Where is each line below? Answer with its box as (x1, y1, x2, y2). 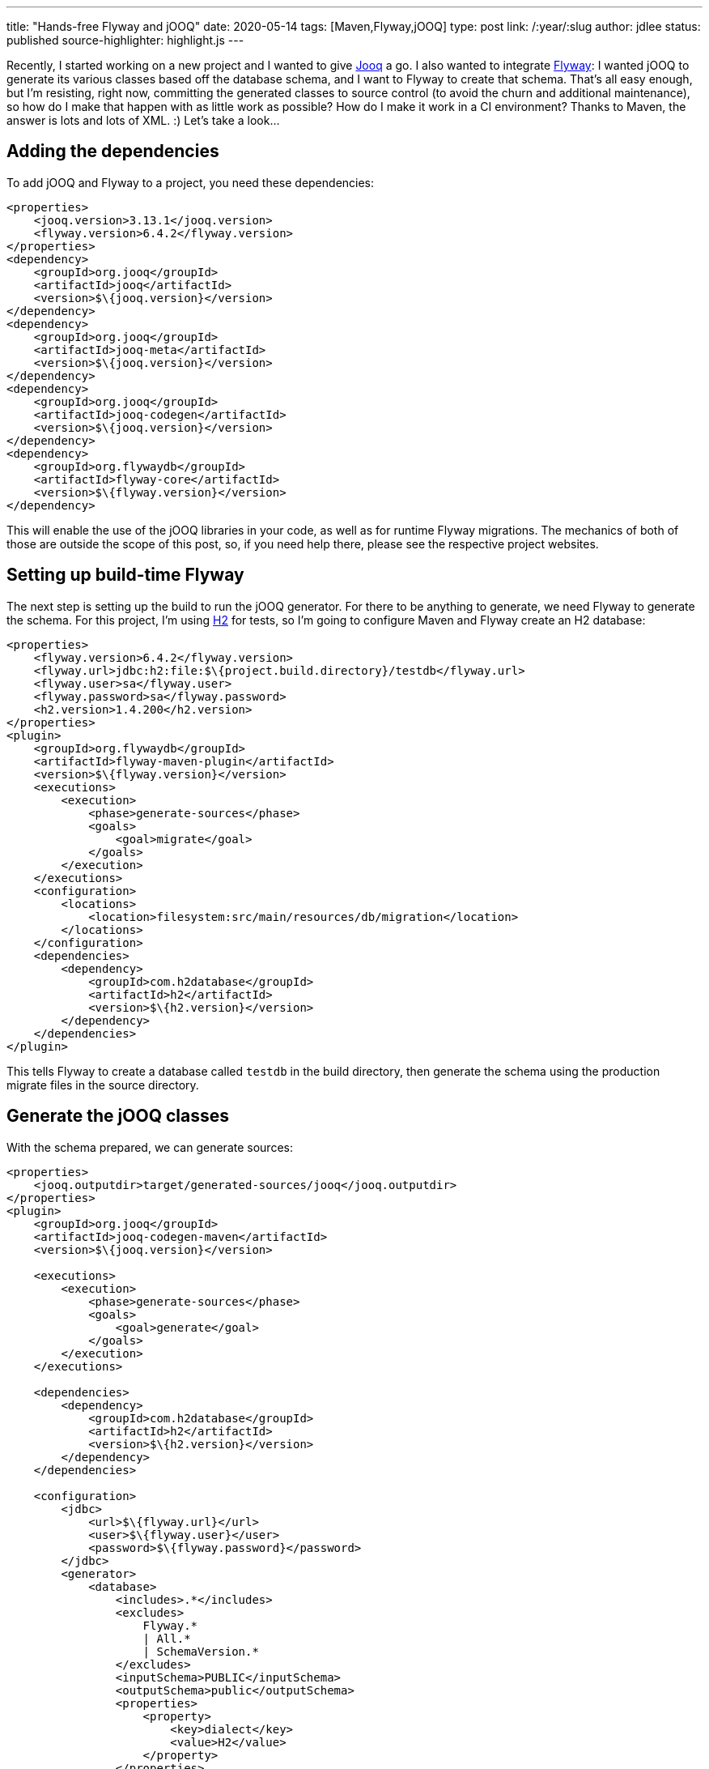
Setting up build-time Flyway (6, 565, 244, 586)
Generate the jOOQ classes (6, 1106, 229, 1127)
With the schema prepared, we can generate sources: (6, 1140, 293, 1154)
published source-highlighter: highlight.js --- (6, 33, 244, 47)
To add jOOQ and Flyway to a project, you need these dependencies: (6, 175, 375, 190)
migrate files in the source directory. (6, 1077, 199, 1092)
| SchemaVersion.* (142, 1644, 259, 1658)
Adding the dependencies (6, 141, 219, 162)
